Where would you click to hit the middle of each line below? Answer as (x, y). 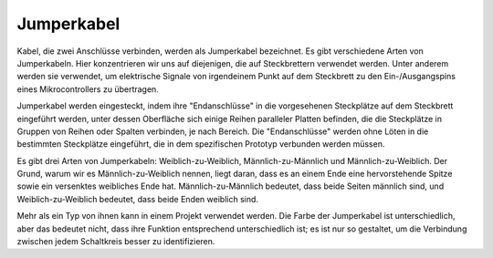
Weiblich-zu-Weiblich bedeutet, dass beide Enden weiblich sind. (138, 199)
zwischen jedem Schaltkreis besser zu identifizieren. (116, 242)
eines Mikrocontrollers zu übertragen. (88, 89)
